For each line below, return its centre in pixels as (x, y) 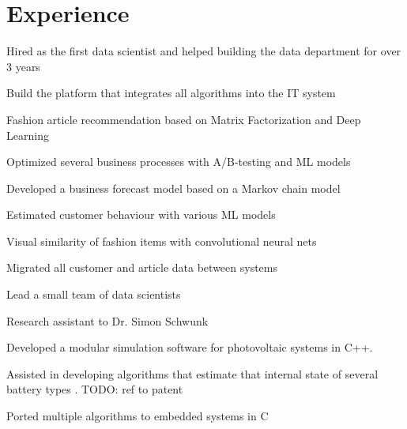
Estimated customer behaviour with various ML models (141, 214)
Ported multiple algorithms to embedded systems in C (138, 416)
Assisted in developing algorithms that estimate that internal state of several (192, 373)
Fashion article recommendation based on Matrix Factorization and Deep (184, 119)
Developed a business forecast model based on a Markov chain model (173, 188)
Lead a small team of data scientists (94, 294)
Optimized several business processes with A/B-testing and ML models (179, 162)
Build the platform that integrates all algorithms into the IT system (171, 93)
